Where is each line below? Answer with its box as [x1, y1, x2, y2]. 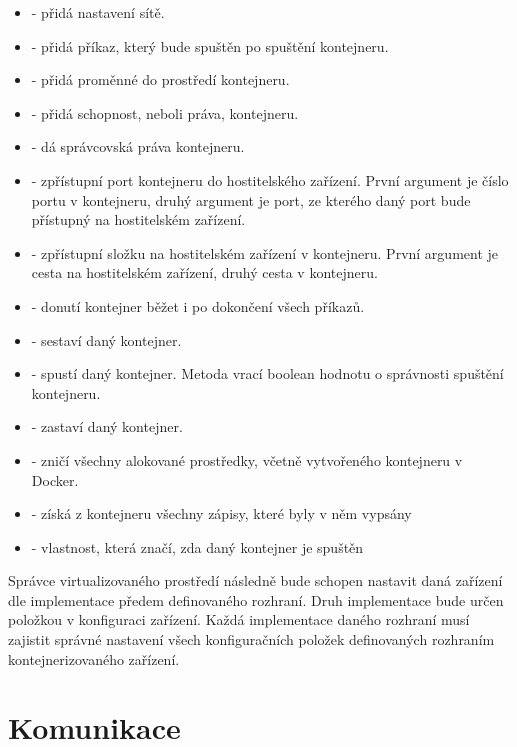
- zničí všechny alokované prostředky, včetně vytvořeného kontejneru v [31, 449, 463, 470]
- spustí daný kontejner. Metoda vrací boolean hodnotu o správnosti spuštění [31, 363, 504, 384]
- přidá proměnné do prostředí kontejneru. [31, 69, 290, 90]
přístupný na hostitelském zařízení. [31, 209, 246, 230]
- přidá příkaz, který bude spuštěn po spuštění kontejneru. [31, 35, 389, 56]
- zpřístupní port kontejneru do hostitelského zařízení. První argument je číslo [31, 169, 509, 190]
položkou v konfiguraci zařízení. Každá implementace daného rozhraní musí [8, 609, 470, 630]
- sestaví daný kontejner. [31, 329, 182, 350]
